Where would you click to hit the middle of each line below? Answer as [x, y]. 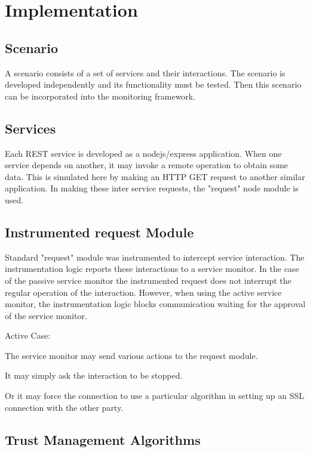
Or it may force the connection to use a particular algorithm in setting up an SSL [155, 396]
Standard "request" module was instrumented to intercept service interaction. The [155, 257]
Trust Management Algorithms [103, 439]
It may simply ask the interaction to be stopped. [94, 375]
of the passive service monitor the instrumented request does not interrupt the [148, 280]
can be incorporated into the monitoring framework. [100, 96]
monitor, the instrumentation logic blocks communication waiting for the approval [155, 304]
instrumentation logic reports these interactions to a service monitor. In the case [152, 269]
